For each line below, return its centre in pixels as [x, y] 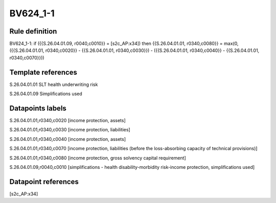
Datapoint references [44, 181]
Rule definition [33, 31]
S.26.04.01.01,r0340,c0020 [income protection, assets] [68, 121]
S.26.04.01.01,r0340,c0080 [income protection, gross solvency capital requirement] [98, 158]
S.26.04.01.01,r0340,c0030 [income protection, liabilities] [70, 130]
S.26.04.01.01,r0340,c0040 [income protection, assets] [68, 139]
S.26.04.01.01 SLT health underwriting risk [54, 84]
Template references [43, 72]
